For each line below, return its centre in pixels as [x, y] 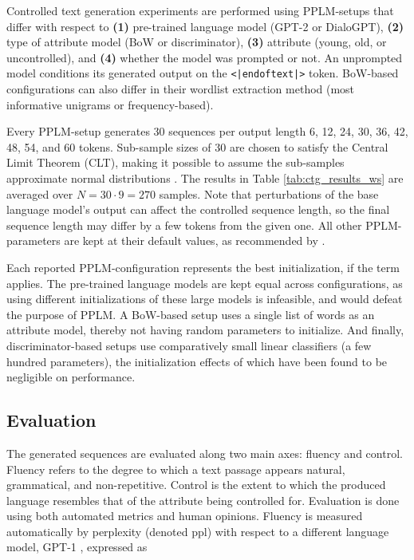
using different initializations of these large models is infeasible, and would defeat [205, 299]
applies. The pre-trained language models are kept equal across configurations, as [205, 283]
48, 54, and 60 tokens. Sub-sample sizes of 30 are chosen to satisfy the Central [197, 146]
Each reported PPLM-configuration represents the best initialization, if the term [203, 267]
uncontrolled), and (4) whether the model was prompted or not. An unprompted [205, 57]
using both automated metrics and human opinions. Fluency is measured [185, 516]
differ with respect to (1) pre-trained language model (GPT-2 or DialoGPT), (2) [205, 26]
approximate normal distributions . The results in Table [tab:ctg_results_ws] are [205, 178]
